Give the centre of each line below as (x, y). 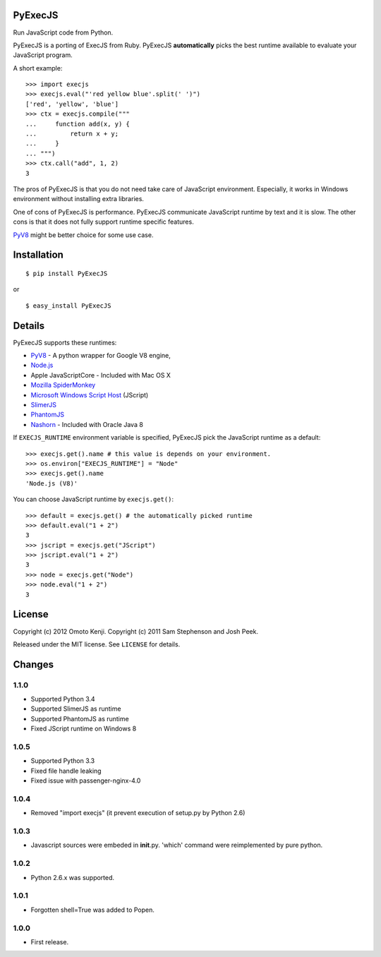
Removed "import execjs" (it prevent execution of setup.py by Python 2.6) (138, 813)
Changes (34, 664)
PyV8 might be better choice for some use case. (83, 235)
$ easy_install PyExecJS (68, 306)
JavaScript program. (43, 55)
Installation (38, 255)
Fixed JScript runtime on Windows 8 (84, 729)
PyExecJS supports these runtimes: (65, 342)
